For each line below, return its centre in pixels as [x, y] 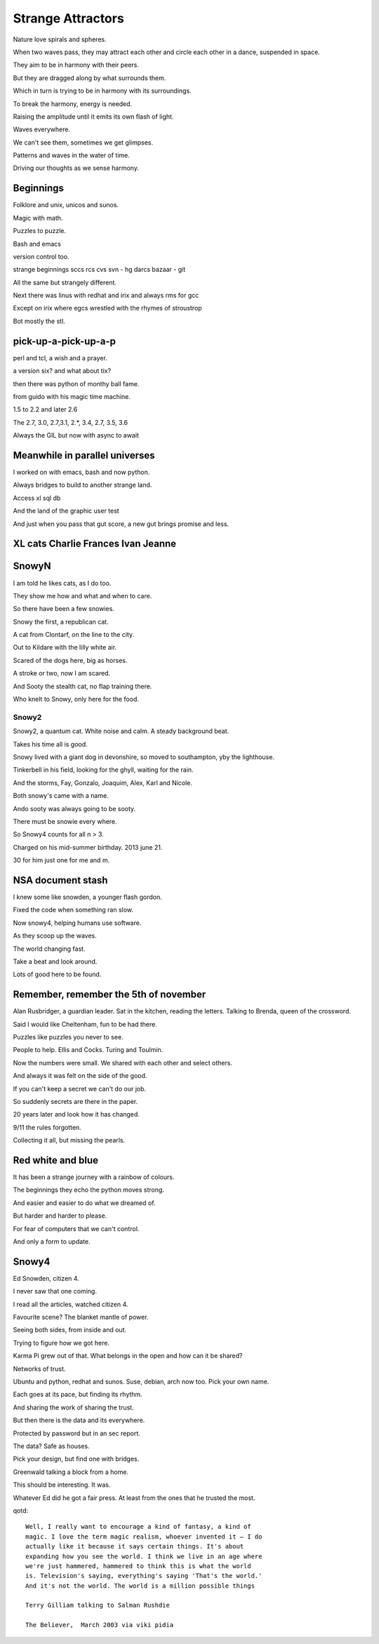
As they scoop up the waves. [55, 936]
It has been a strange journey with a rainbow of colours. [94, 1177]
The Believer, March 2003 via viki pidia [100, 1625]
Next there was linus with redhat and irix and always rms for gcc [106, 296]
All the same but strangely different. [65, 282]
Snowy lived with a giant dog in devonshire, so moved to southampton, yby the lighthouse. [144, 757]
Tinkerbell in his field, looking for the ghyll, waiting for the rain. [103, 770]
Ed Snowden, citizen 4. [46, 1278]
